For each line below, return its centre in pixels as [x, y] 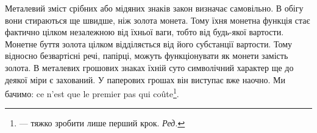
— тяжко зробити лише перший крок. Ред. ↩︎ [102, 123]
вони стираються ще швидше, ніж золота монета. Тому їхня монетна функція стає [158, 20]
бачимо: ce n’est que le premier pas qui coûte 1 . [92, 93]
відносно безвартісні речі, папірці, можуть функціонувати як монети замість [147, 56]
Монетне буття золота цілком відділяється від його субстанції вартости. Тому [149, 43]
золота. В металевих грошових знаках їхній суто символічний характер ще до [149, 67]
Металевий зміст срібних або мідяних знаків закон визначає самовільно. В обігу [154, 8]
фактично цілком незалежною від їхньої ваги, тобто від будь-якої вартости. [144, 32]
